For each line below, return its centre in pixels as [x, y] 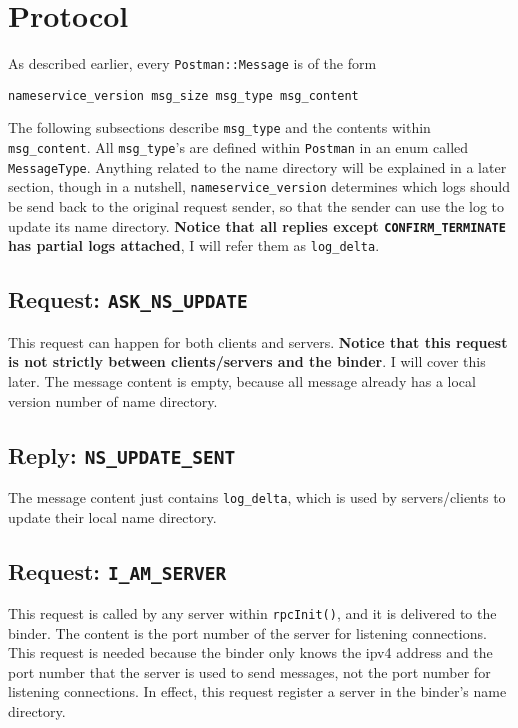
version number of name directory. [113, 400]
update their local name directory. [112, 516]
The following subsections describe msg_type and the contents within [219, 127]
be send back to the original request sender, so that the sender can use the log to [256, 206]
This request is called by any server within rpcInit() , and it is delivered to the [252, 612]
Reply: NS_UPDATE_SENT [122, 454]
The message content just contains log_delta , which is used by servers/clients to [257, 496]
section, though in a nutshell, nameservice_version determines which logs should [259, 186]
